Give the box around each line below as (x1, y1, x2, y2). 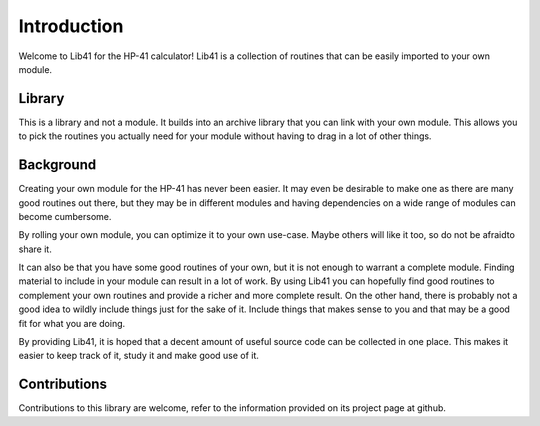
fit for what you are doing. (18, 317, 126, 329)
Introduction (18, 15, 124, 37)
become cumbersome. (18, 210, 112, 222)
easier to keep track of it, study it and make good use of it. (18, 350, 260, 362)
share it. (18, 243, 52, 255)
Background (18, 156, 97, 174)
